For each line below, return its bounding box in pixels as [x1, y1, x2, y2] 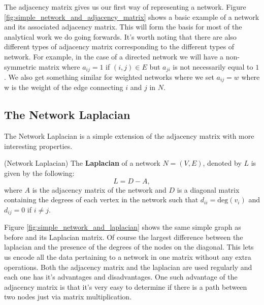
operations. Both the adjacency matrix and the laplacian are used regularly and [4, 261, 252, 272]
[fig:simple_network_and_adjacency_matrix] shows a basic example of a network [4, 11, 259, 22]
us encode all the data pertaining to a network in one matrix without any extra [4, 252, 251, 262]
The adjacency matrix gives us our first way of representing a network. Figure [4, 2, 246, 12]
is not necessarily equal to [173, 61, 253, 72]
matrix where [39, 61, 80, 72]
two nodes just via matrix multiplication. [4, 291, 132, 302]
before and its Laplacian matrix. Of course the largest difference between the [4, 231, 243, 242]
